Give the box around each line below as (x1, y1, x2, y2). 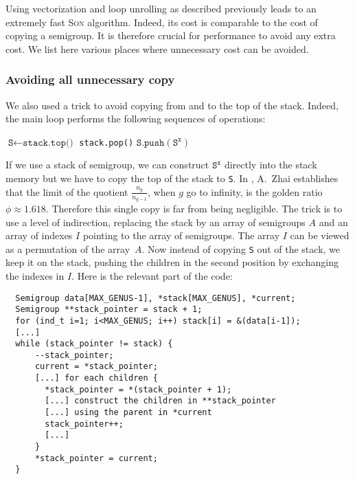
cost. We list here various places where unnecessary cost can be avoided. (5, 41, 309, 56)
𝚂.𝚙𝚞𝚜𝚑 (136, 137, 165, 148)
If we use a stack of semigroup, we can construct (5, 157, 209, 172)
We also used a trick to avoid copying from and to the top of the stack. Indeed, (5, 98, 339, 112)
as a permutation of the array (5, 241, 130, 256)
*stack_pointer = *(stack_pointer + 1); (45, 384, 232, 394)
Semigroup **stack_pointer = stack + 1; (15, 304, 203, 315)
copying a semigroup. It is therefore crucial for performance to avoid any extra (5, 28, 336, 43)
